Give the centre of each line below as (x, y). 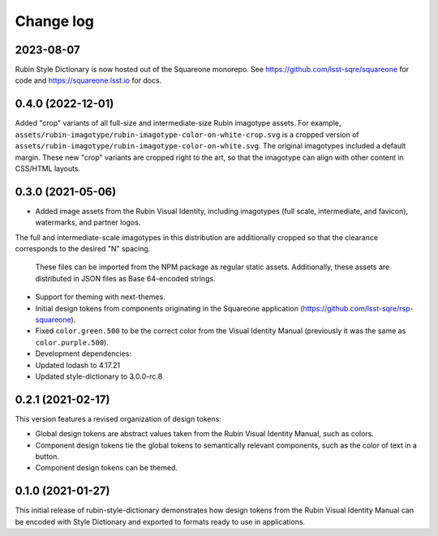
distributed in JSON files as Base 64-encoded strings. (125, 278)
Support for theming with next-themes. (100, 297)
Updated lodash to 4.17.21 (78, 365)
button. (47, 456)
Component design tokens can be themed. (107, 468)
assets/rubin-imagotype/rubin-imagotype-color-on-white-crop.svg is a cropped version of (187, 135)
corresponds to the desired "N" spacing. (83, 249)
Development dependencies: (84, 354)
